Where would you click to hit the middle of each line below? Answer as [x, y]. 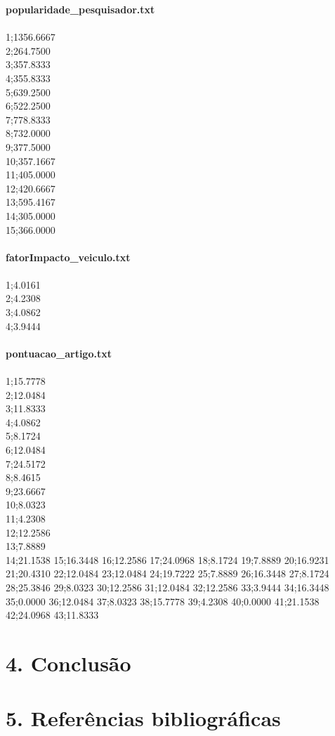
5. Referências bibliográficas [143, 718]
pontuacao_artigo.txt [59, 353]
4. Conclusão [68, 663]
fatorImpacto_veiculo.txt [68, 257]
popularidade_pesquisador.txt [80, 9]
